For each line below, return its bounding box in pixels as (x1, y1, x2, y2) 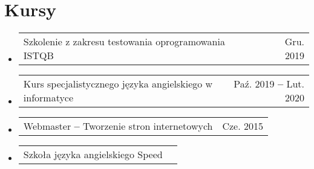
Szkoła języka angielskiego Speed (23, 147, 163, 162)
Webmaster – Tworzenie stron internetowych (23, 119, 213, 133)
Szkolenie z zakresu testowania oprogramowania (23, 34, 225, 49)
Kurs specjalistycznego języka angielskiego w (23, 77, 213, 91)
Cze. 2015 (222, 119, 263, 133)
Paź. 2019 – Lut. (234, 77, 304, 91)
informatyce (23, 91, 74, 105)
